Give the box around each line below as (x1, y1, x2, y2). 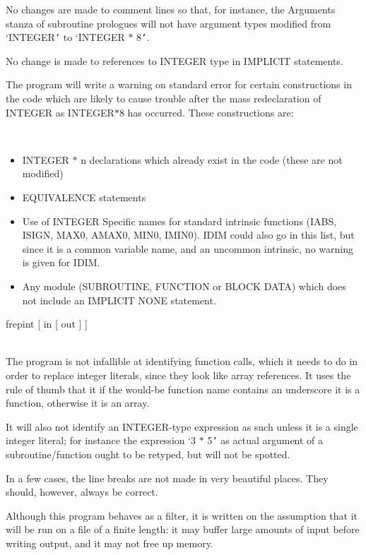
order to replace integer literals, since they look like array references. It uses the (6, 367, 351, 382)
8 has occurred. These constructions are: (119, 105, 294, 119)
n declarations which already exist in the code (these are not (81, 152, 343, 167)
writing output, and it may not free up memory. (6, 535, 213, 550)
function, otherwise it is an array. (6, 395, 150, 410)
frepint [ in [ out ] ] (6, 316, 88, 331)
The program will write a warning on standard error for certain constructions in (6, 77, 352, 92)
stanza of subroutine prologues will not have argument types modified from (6, 16, 331, 30)
